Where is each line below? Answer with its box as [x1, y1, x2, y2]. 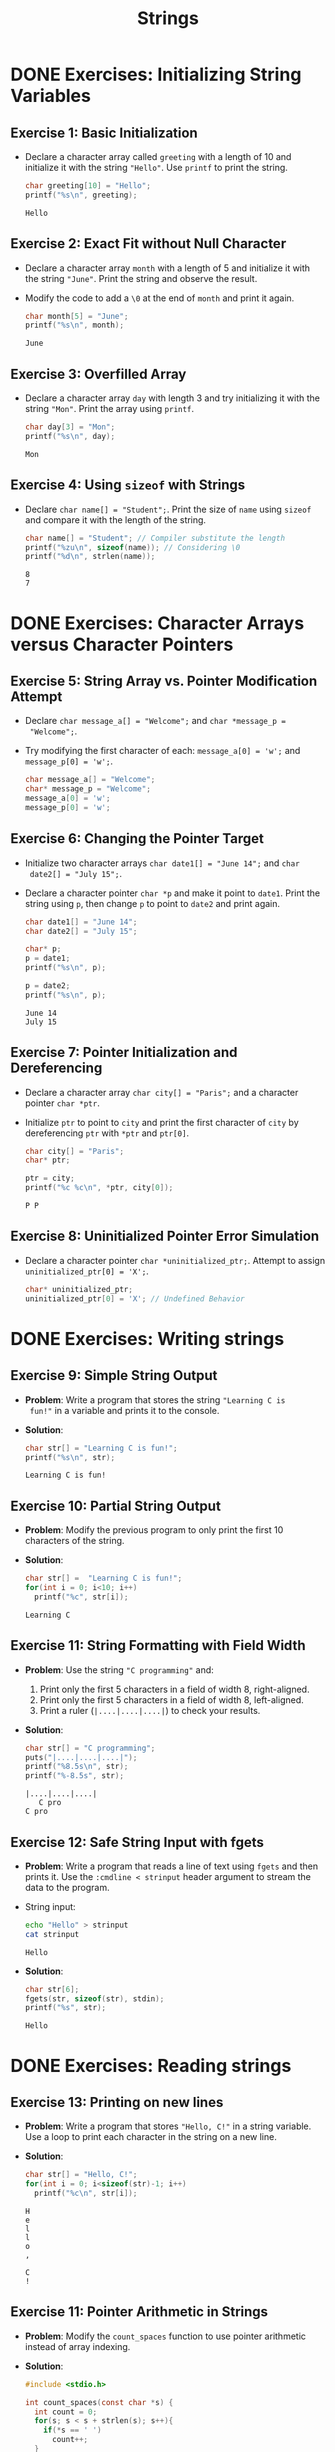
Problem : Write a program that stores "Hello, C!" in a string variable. [24, 2120, 312, 2132]
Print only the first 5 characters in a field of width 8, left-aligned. [39, 1693, 305, 1706]
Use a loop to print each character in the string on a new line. [24, 2131, 277, 2143]
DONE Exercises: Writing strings [10, 1327, 285, 1350]
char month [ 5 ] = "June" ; [24, 311, 129, 321]
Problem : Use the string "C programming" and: [24, 1663, 215, 1676]
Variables [10, 85, 92, 107]
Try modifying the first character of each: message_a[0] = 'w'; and [24, 745, 301, 757]
